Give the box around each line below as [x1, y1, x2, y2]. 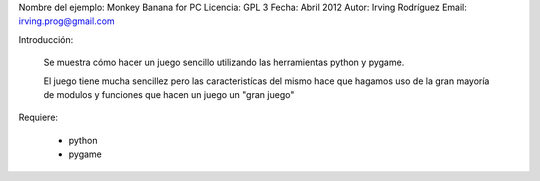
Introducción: [18, 33, 74, 45]
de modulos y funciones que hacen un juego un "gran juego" [43, 88, 295, 100]
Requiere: [18, 111, 59, 124]
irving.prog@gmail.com [18, 15, 115, 27]
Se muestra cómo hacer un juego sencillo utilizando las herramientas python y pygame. [43, 56, 405, 69]
